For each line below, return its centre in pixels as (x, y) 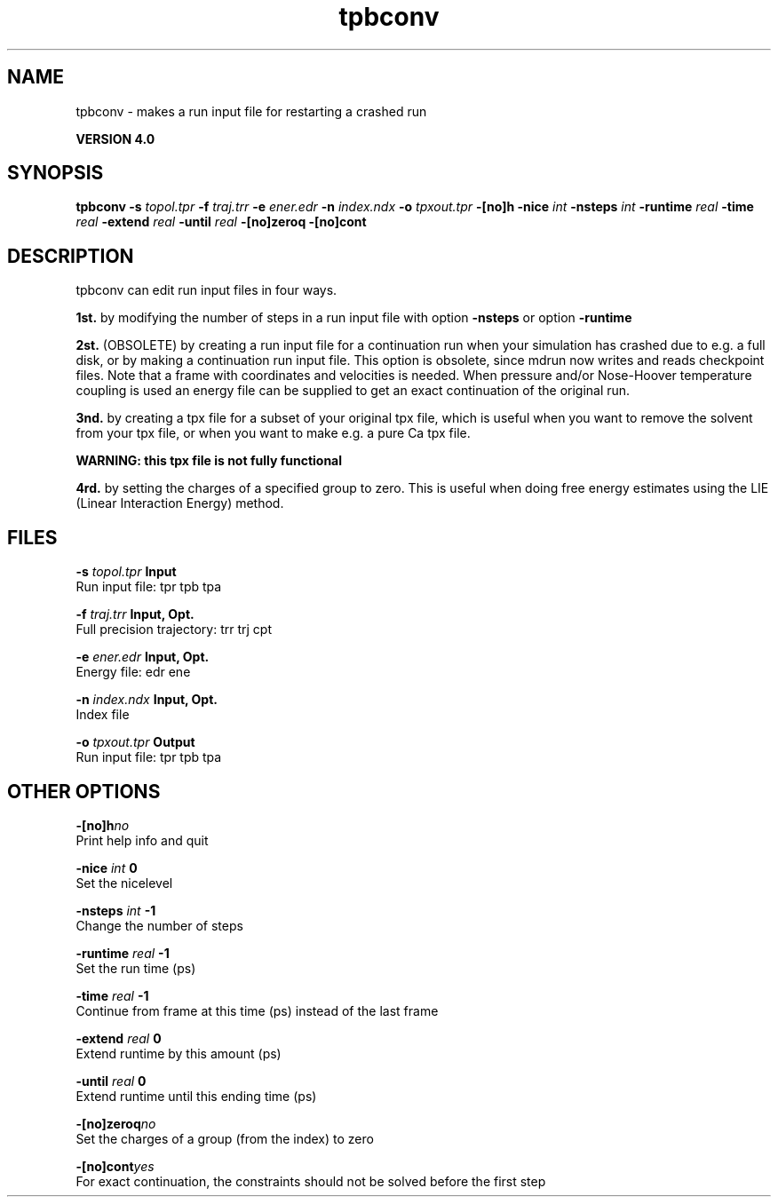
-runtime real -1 (123, 953)
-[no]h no (103, 825)
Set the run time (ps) (136, 968)
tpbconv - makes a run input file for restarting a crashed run (251, 111)
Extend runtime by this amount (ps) (179, 1053)
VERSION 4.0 (115, 139)
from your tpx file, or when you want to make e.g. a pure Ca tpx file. (273, 433)
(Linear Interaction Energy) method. (180, 503)
